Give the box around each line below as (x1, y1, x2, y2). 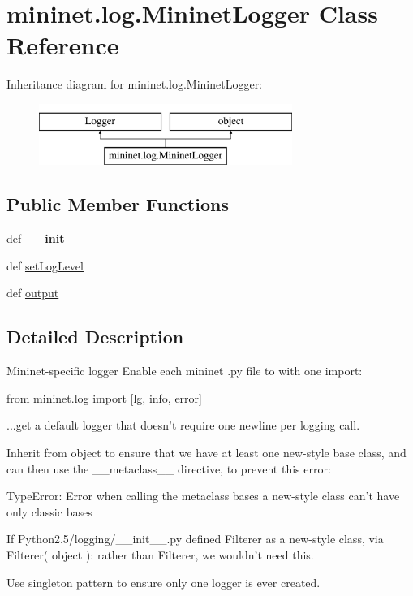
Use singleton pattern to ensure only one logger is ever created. (6, 573, 321, 590)
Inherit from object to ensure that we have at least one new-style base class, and (6, 444, 407, 461)
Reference (6, 28, 119, 62)
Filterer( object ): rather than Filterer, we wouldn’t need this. (6, 546, 314, 564)
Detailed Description (6, 324, 184, 349)
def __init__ (6, 230, 84, 247)
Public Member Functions (6, 192, 229, 217)
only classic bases (6, 503, 92, 520)
